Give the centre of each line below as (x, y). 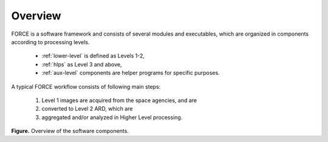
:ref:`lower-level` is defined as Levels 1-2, (93, 56)
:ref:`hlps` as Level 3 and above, (82, 64)
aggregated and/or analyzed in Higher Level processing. (112, 117)
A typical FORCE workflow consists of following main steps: (86, 86)
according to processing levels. (50, 42)
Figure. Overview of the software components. (70, 131)
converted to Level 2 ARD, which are (87, 109)
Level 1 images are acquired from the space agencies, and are (119, 100)
